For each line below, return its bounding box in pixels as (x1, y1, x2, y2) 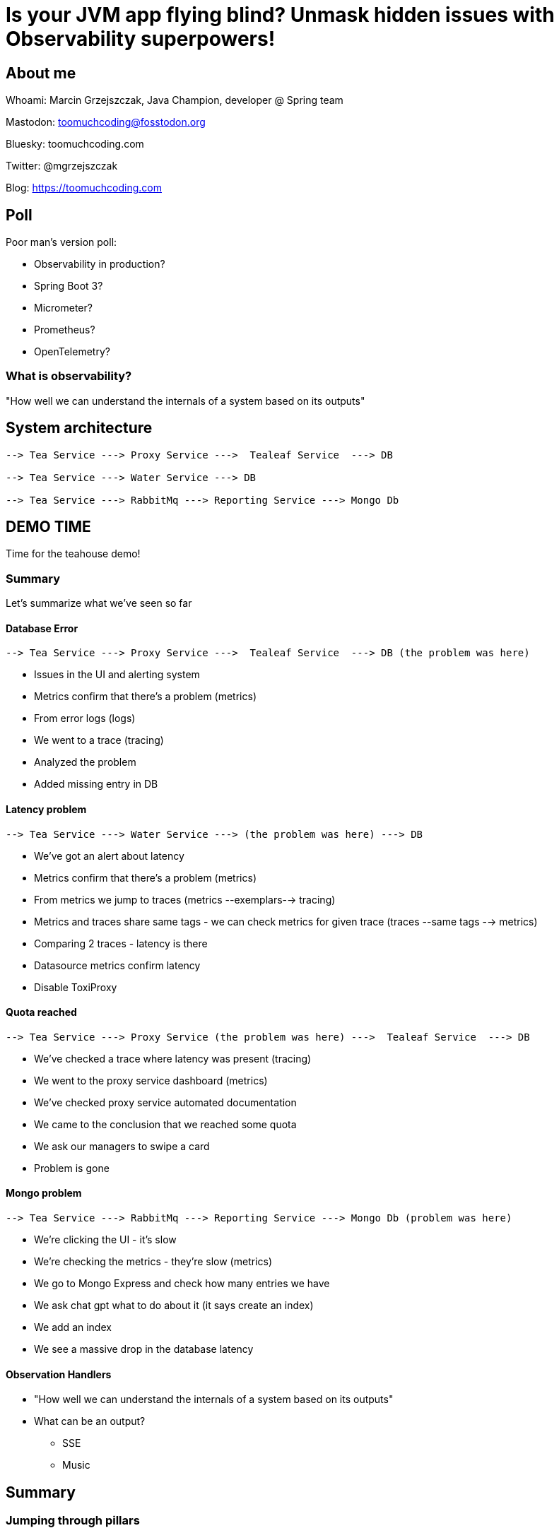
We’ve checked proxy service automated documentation (34, 1096, 297, 1108)
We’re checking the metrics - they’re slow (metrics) (34, 1255, 272, 1268)
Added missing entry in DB (34, 778, 158, 791)
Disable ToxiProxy (34, 981, 117, 993)
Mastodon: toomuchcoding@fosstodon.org (6, 116, 206, 129)
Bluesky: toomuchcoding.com (6, 138, 144, 150)
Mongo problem (6, 1187, 82, 1200)
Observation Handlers (6, 1368, 112, 1380)
